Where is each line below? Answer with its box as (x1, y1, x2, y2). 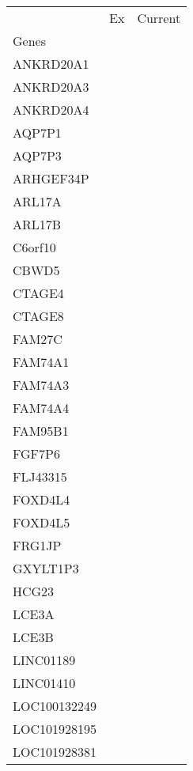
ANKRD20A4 (13, 100, 89, 119)
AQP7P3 (13, 146, 62, 164)
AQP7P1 (13, 123, 62, 142)
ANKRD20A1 (13, 55, 89, 73)
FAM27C (13, 330, 62, 348)
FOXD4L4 (13, 490, 70, 508)
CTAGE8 (13, 307, 64, 325)
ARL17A (13, 192, 62, 210)
